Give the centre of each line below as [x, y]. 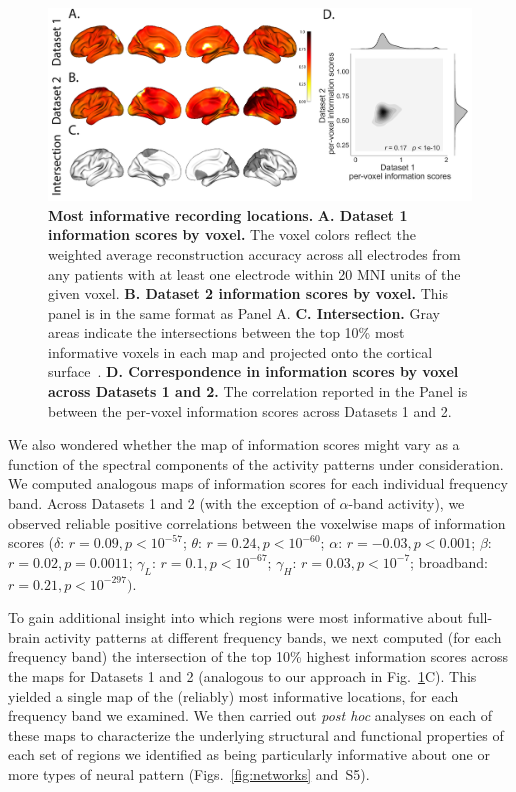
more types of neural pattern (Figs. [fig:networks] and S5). [189, 773]
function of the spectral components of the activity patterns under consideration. [256, 463]
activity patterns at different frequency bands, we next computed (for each [273, 636]
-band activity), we [406, 503]
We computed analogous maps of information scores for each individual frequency [258, 483]
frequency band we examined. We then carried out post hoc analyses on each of [250, 715]
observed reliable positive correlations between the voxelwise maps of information [257, 522]
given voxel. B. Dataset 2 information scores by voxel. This [248, 293]
